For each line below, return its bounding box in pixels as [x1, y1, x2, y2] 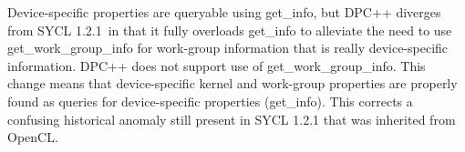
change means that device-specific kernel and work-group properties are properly [7, 74, 458, 93]
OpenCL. [7, 127, 58, 147]
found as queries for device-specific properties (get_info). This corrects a [7, 91, 413, 110]
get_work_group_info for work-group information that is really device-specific [7, 38, 449, 57]
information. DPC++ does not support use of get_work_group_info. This [7, 56, 426, 75]
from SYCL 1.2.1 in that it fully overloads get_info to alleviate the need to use [7, 20, 452, 39]
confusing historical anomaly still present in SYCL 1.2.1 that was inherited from [7, 109, 456, 128]
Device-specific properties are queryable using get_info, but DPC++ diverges [7, 3, 441, 21]
